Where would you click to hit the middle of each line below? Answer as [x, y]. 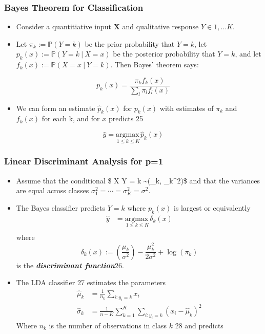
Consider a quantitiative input [64, 26]
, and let [248, 54]
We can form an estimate [56, 108]
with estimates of [187, 108]
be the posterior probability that [164, 54]
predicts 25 [126, 118]
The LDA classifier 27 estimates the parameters [91, 282]
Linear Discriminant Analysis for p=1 [84, 161]
